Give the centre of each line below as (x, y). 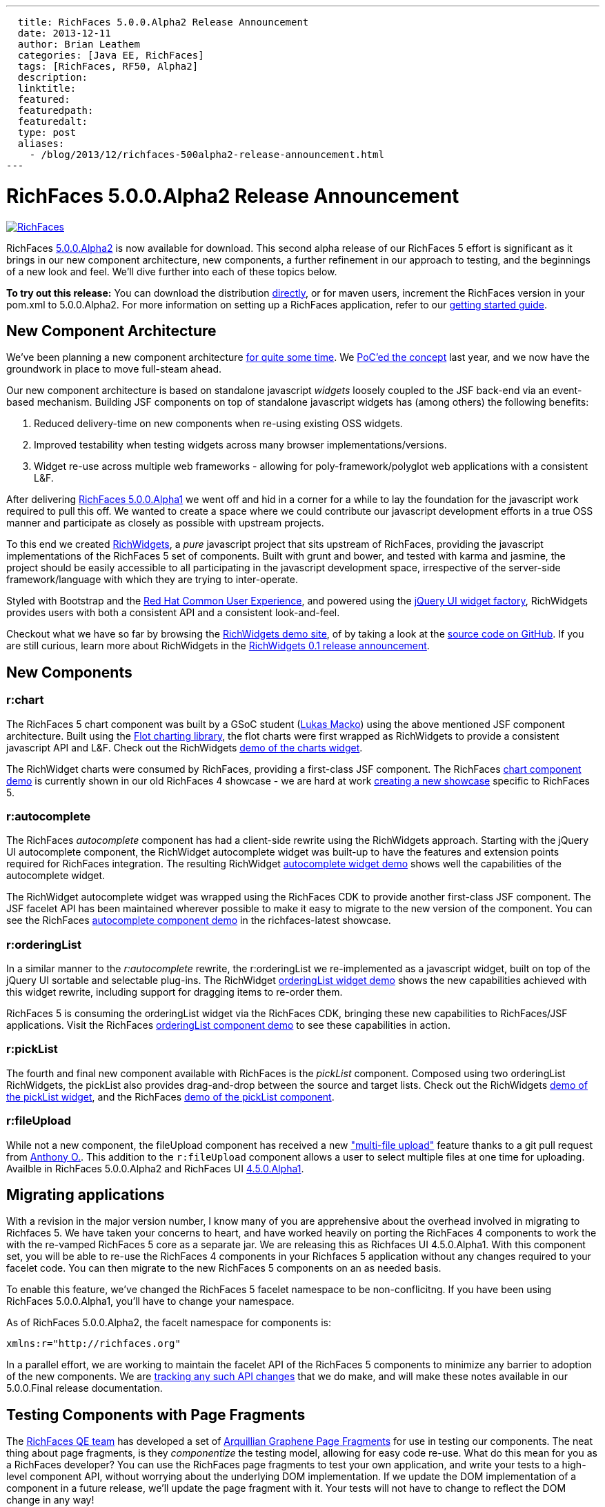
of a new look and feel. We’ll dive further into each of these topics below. (172, 271)
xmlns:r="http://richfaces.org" (93, 1344)
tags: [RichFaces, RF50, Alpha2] (108, 66)
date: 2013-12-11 (64, 33)
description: (53, 77)
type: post (47, 132)
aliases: (41, 144)
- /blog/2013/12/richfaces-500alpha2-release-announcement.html (207, 155)
